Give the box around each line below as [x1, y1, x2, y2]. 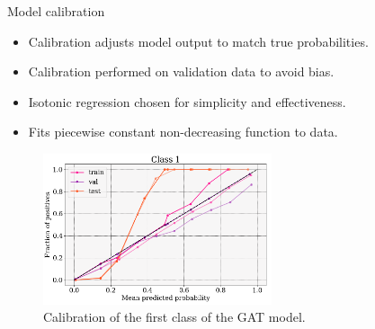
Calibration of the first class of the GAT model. [43, 307, 306, 326]
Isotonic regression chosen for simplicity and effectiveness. [28, 92, 346, 111]
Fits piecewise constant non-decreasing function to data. [28, 122, 338, 141]
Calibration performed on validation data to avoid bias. [28, 62, 335, 81]
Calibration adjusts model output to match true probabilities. [28, 31, 369, 50]
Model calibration [7, 2, 105, 20]
